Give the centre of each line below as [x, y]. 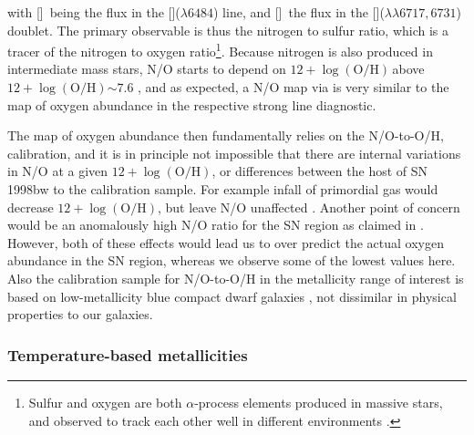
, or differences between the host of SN [320, 171]
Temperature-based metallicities [128, 354]
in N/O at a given [58, 171]
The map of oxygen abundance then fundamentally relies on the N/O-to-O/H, [226, 135]
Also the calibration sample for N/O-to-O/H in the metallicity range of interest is [236, 278]
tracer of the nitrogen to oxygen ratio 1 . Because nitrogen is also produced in [220, 50]
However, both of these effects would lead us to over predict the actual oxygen [226, 242]
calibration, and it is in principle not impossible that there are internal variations [234, 153]
